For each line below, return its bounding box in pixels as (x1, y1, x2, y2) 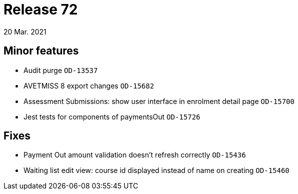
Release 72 (3, 1, 78, 18)
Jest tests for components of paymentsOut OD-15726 (23, 112, 200, 121)
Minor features (3, 44, 79, 57)
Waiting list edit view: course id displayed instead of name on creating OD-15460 (23, 166, 289, 175)
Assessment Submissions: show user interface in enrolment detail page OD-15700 (23, 96, 294, 105)
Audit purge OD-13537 (23, 65, 98, 74)
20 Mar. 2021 (3, 27, 46, 36)
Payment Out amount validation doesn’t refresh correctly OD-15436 (23, 150, 246, 159)
